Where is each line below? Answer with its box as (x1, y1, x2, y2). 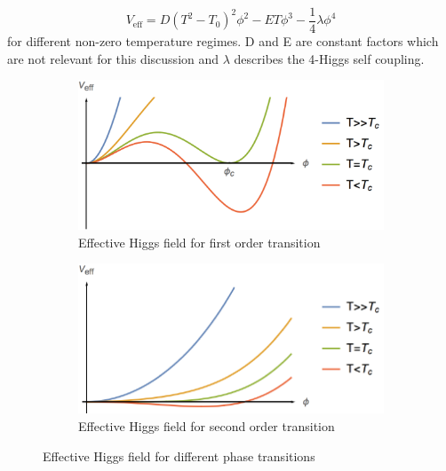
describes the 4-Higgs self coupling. (234, 49, 425, 67)
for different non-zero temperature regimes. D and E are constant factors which (7, 32, 439, 51)
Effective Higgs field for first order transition (78, 232, 321, 251)
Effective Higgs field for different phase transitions (43, 446, 315, 465)
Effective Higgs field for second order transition (78, 417, 335, 436)
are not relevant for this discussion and (7, 49, 219, 67)
